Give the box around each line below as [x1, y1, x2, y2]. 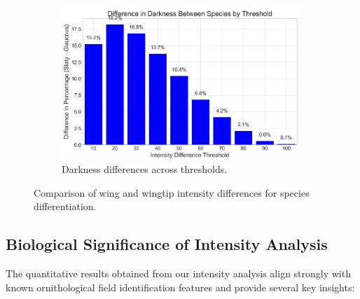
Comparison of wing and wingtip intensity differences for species [34, 185, 310, 200]
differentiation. [34, 199, 97, 214]
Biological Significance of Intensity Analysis [6, 233, 328, 255]
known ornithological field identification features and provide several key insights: [6, 279, 355, 294]
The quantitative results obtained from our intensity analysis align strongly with [6, 265, 351, 280]
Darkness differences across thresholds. [62, 161, 228, 176]
